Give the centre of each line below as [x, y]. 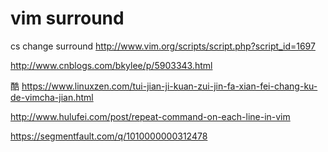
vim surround [67, 18]
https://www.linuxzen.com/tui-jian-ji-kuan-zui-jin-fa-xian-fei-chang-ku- [169, 86]
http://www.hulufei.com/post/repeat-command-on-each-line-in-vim [150, 116]
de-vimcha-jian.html [52, 97]
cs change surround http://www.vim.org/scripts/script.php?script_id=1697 [163, 46]
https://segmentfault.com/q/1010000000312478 [109, 136]
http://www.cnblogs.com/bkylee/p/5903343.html [111, 65]
